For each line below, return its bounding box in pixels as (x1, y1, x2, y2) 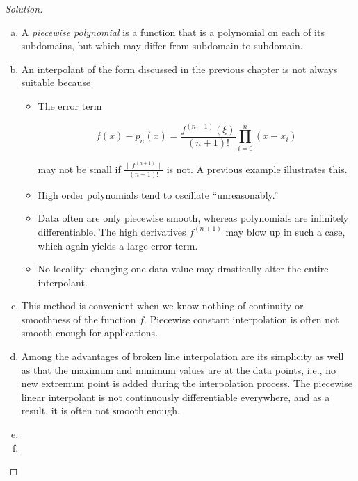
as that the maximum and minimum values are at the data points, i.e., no (21, 362, 336, 377)
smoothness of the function (21, 311, 136, 326)
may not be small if (38, 161, 121, 176)
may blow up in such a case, (225, 224, 345, 238)
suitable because (21, 75, 91, 90)
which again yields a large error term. (38, 238, 198, 252)
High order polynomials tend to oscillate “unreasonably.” (38, 187, 279, 202)
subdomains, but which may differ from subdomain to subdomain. (21, 38, 303, 53)
